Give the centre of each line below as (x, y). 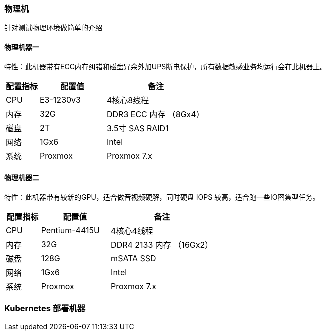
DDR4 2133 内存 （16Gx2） (162, 245)
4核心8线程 (128, 100)
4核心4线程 (132, 231)
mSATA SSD (133, 258)
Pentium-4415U (70, 230)
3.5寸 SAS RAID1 (138, 128)
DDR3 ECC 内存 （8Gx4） (155, 114)
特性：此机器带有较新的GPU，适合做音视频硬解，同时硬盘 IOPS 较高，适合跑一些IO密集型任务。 (162, 197)
